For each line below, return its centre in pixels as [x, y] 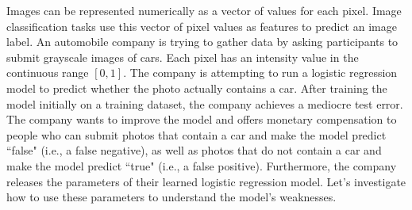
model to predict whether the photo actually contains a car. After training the [197, 88]
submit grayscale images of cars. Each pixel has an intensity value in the [183, 57]
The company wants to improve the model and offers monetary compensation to [202, 119]
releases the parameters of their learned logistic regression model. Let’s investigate [206, 181]
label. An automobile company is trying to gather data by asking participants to [202, 42]
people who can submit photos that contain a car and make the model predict [196, 134]
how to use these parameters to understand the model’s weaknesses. [171, 197]
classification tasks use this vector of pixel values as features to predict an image [202, 26]
